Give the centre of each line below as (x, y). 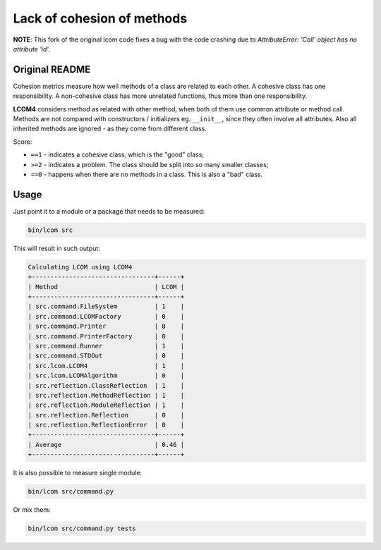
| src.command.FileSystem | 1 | (106, 306)
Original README (52, 69)
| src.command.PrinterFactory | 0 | (106, 336)
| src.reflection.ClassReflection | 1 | (106, 385)
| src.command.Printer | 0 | (106, 326)
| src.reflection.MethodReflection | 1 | (106, 395)
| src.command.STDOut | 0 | (106, 356)
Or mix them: (32, 510)
